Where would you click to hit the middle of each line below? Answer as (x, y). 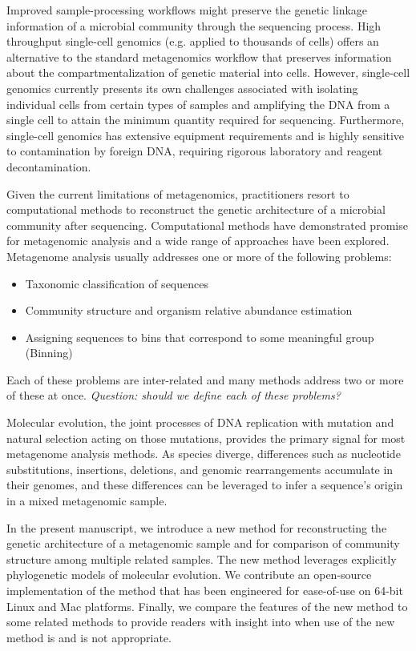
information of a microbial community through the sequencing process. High (194, 25)
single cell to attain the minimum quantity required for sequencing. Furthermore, (206, 120)
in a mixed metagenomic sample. (87, 501)
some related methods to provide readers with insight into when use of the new (201, 622)
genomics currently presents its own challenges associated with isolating (182, 88)
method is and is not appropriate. (89, 637)
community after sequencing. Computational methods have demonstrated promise (207, 225)
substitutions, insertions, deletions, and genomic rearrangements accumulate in (200, 469)
